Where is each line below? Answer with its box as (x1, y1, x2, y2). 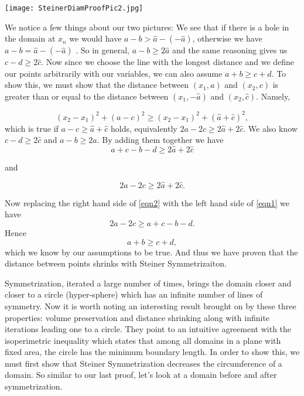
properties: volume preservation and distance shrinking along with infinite (5, 311, 270, 323)
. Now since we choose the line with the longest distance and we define (41, 56, 295, 68)
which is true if (5, 122, 59, 134)
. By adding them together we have (97, 134, 224, 146)
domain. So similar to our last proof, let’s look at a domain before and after (5, 368, 277, 381)
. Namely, (256, 90, 291, 103)
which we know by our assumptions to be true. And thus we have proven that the (5, 245, 298, 258)
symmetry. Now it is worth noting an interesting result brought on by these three (5, 299, 296, 312)
